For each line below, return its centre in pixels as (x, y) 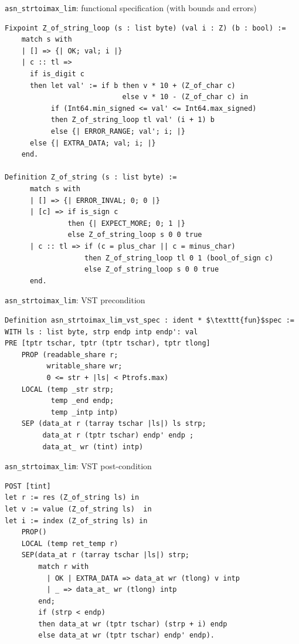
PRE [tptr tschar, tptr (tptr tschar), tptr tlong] (108, 343)
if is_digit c (57, 74)
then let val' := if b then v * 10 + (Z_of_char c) (132, 85)
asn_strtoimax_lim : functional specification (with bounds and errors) (131, 8)
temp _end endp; (82, 401)
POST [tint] (28, 486)
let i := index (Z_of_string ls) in (76, 521)
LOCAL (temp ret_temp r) (70, 543)
